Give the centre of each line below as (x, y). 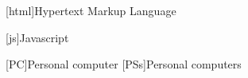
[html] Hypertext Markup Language (91, 10)
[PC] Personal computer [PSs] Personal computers (124, 64)
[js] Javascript (37, 37)
